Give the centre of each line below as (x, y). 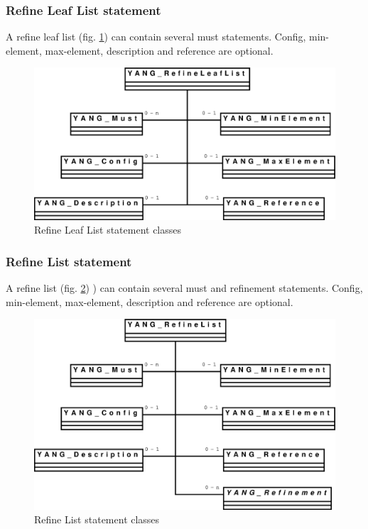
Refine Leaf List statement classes (108, 230)
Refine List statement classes (97, 519)
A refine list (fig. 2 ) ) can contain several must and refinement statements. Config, (184, 288)
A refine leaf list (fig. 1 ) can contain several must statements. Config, (156, 37)
